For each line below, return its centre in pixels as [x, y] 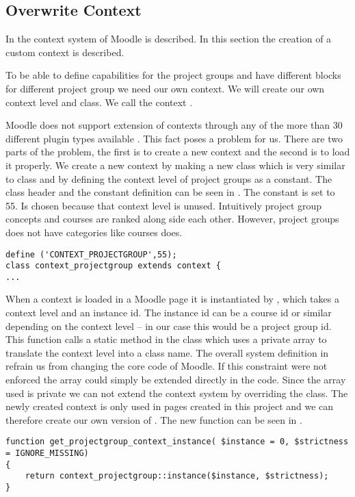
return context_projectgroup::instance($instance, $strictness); [177, 476]
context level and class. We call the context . [99, 102]
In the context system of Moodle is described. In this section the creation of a [169, 39]
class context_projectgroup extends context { [113, 266]
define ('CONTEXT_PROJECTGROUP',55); [91, 254]
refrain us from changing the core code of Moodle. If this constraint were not [167, 366]
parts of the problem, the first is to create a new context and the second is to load [178, 152]
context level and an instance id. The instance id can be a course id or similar [169, 313]
